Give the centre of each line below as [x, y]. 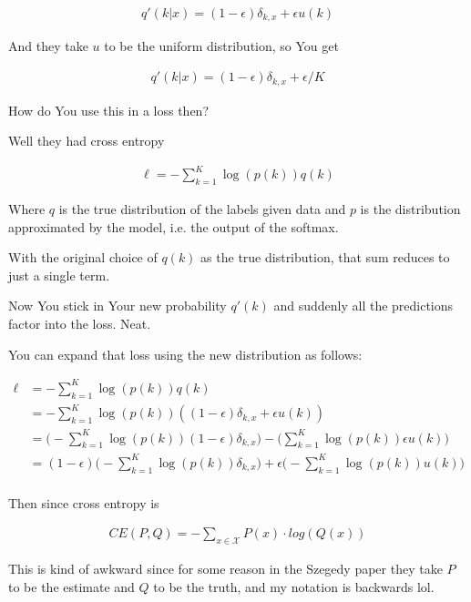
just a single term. [59, 275]
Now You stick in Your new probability [118, 306]
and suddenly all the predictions [363, 306]
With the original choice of [83, 257]
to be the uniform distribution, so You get [221, 46]
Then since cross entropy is [84, 502]
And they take [48, 46]
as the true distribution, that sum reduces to [325, 257]
